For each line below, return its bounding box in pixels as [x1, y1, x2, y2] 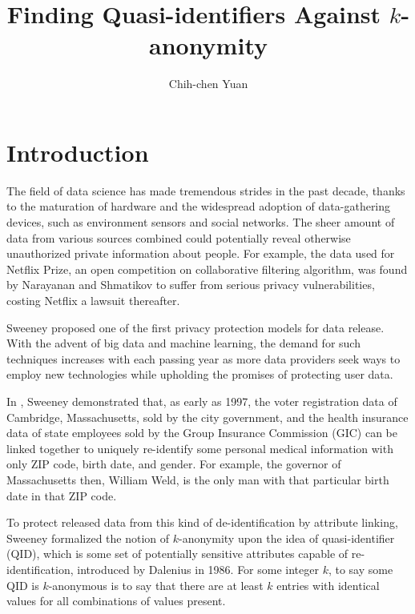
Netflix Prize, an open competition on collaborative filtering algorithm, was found [6, 260, 408, 277]
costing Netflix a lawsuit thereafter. [6, 292, 180, 308]
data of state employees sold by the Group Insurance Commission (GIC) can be [6, 424, 397, 441]
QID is [6, 576, 39, 593]
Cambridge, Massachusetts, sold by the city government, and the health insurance [6, 408, 409, 425]
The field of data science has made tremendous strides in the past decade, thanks [6, 182, 405, 199]
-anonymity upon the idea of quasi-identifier [179, 529, 395, 546]
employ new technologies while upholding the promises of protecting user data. [6, 366, 393, 383]
